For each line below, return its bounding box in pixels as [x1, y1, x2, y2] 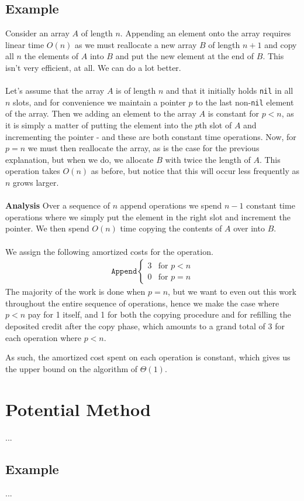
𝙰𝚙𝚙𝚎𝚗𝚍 [111, 267, 137, 276]
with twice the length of [165, 153, 251, 165]
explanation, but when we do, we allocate [5, 153, 154, 165]
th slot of [199, 119, 232, 131]
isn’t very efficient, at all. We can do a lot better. [5, 61, 181, 73]
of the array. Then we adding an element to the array [5, 107, 196, 120]
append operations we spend [120, 199, 222, 212]
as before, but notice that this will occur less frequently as [91, 165, 300, 177]
